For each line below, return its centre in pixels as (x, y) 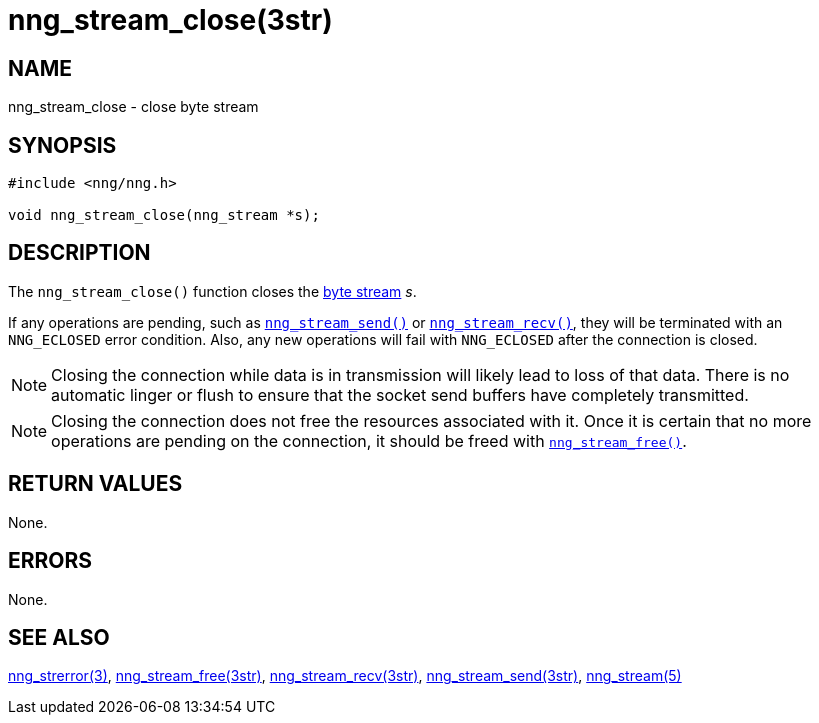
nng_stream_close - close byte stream (133, 107)
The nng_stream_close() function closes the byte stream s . (212, 291)
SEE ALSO (59, 637)
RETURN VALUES (95, 484)
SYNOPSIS (62, 145)
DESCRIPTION (79, 253)
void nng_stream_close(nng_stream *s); (164, 215)
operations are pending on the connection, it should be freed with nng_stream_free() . (369, 440)
